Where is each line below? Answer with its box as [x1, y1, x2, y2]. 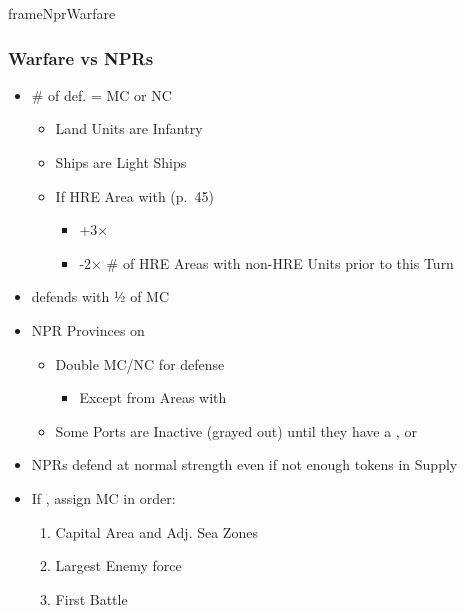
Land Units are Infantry [55, 118, 203, 139]
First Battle [55, 588, 128, 609]
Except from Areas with [79, 387, 227, 408]
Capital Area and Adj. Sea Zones [55, 521, 258, 542]
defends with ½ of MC [31, 286, 170, 307]
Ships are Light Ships [55, 152, 187, 172]
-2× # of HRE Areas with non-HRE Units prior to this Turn [79, 252, 454, 273]
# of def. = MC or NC [31, 84, 172, 105]
